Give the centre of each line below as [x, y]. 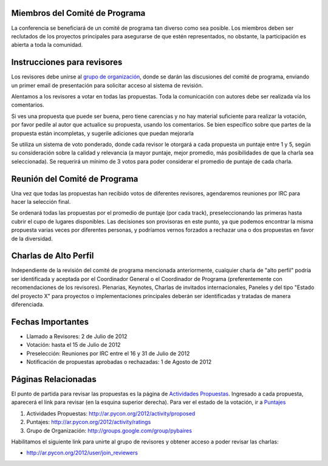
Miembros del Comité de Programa [78, 13]
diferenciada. [28, 305]
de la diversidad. [32, 238]
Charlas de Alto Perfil [53, 256]
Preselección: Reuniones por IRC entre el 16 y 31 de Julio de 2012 [108, 353]
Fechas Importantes [50, 322]
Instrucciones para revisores [67, 62]
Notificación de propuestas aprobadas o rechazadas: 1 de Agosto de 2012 [119, 362]
